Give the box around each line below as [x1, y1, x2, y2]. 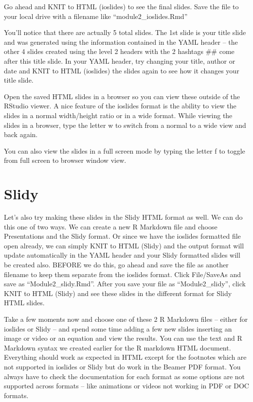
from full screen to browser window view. [4, 155, 126, 165]
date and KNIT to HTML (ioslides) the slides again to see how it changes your [4, 65, 239, 75]
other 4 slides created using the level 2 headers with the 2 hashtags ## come [4, 46, 235, 56]
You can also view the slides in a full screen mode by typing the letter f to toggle [4, 145, 245, 156]
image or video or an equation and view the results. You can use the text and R [4, 333, 242, 343]
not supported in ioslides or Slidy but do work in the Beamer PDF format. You [4, 361, 241, 371]
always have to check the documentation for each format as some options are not [4, 371, 245, 381]
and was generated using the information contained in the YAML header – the [4, 36, 238, 47]
